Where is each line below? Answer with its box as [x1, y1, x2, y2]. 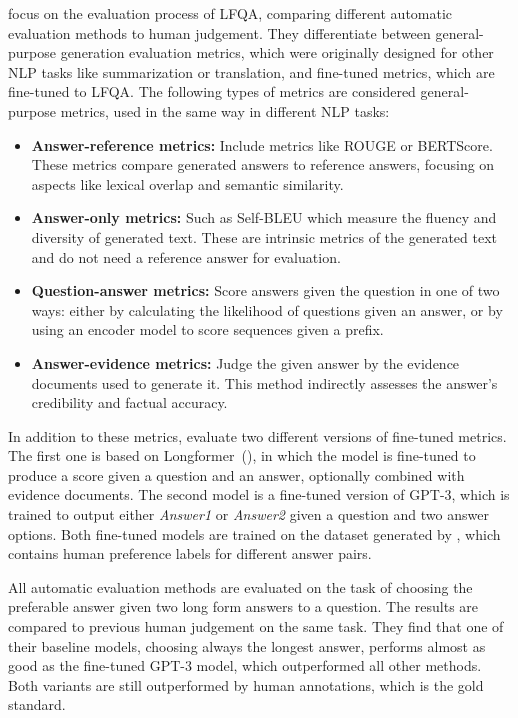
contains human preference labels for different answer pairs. [8, 543, 372, 564]
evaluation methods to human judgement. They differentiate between [8, 22, 431, 43]
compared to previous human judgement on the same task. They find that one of [8, 616, 504, 637]
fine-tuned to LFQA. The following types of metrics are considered [8, 81, 416, 102]
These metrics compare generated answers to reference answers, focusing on [31, 154, 495, 175]
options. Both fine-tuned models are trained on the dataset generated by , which [8, 523, 501, 544]
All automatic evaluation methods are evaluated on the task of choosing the [8, 576, 473, 597]
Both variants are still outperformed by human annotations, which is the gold [8, 674, 484, 695]
